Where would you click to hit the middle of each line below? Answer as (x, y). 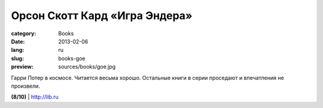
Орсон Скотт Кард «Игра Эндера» (102, 16)
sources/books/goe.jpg (87, 67)
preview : (22, 67)
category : (24, 33)
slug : (17, 58)
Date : (18, 41)
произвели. (25, 86)
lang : (18, 50)
